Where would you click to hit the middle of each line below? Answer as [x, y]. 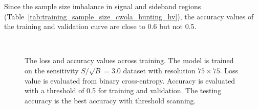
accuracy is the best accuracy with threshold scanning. [110, 100]
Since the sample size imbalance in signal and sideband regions [103, 6]
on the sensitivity [52, 70]
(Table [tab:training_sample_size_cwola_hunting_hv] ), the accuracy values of [129, 16]
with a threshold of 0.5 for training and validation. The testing [123, 90]
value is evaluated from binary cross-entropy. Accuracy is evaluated [130, 80]
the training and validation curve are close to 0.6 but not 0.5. [100, 26]
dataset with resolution [159, 70]
